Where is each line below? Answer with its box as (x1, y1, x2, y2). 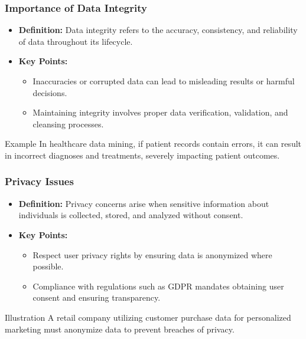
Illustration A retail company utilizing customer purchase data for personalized (5, 311, 291, 323)
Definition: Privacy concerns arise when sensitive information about (18, 197, 269, 209)
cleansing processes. (32, 117, 104, 130)
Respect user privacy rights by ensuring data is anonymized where (32, 248, 272, 261)
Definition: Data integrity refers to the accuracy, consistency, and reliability (18, 24, 298, 36)
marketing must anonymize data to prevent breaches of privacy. (5, 322, 235, 335)
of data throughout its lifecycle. (18, 35, 133, 47)
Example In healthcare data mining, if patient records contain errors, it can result (5, 137, 302, 150)
